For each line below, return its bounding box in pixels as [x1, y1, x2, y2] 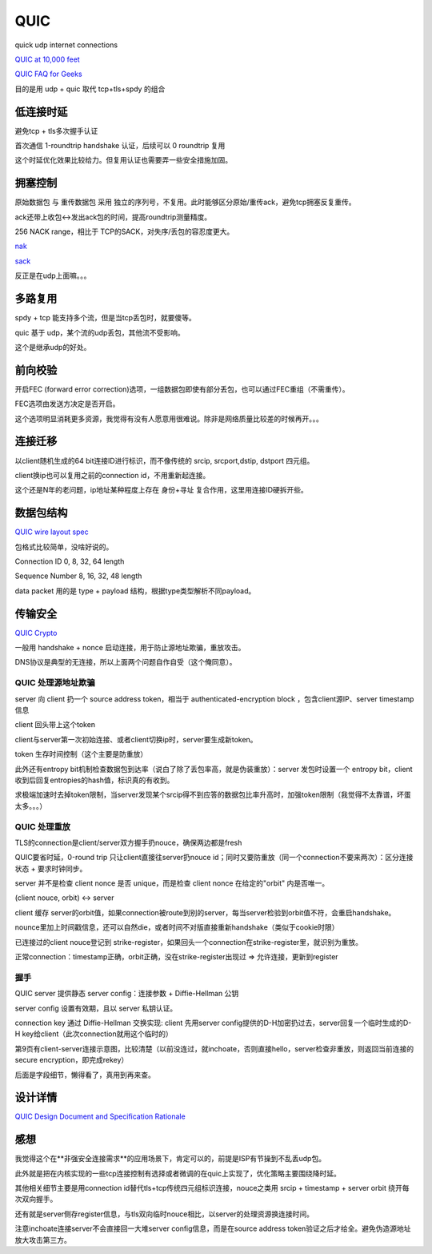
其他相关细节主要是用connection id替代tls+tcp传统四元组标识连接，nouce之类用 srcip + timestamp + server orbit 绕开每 [14, 1184, 410, 1193]
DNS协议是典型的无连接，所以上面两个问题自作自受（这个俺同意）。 [14, 657, 237, 667]
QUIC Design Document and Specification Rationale [14, 1111, 186, 1121]
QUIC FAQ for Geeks [14, 69, 83, 79]
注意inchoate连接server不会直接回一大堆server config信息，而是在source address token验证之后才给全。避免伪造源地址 [14, 1224, 411, 1233]
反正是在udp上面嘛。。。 [14, 271, 91, 280]
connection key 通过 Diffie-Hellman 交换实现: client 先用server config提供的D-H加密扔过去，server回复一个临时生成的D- [14, 1018, 412, 1027]
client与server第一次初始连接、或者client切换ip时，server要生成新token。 [14, 734, 258, 744]
